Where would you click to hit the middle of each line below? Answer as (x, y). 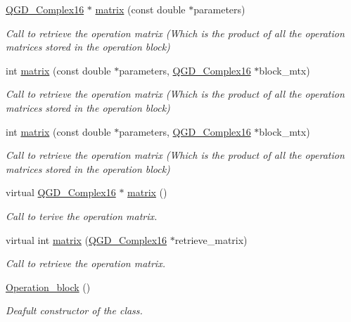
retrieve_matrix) (211, 239)
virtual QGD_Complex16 (61, 192)
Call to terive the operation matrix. (82, 215)
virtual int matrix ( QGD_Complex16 (87, 239)
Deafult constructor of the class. (74, 310)
